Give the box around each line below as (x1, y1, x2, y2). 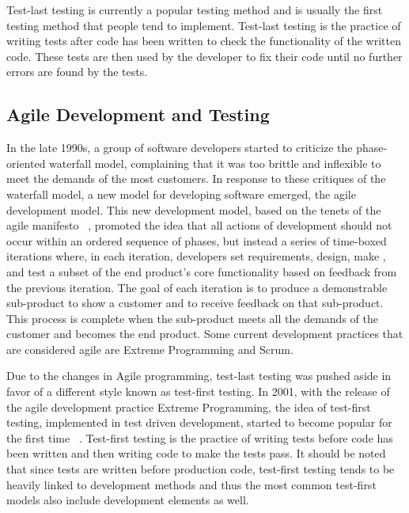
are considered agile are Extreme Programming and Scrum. (6, 340, 293, 357)
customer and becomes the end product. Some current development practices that (6, 325, 403, 342)
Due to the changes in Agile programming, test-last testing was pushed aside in (6, 367, 392, 384)
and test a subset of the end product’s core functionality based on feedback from (6, 263, 397, 279)
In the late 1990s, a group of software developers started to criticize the (6, 139, 353, 156)
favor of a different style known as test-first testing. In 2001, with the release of (6, 383, 390, 400)
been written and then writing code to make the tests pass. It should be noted (6, 445, 386, 462)
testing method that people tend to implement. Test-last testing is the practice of (6, 17, 401, 33)
